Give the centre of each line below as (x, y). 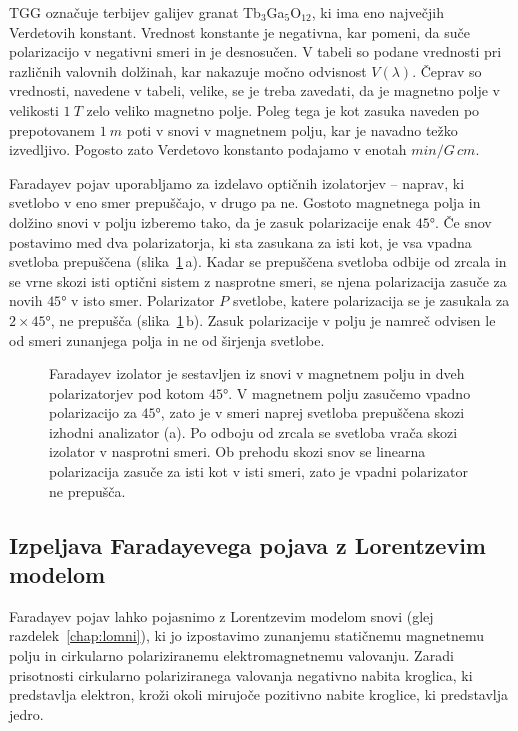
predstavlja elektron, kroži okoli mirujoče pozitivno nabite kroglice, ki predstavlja (258, 694)
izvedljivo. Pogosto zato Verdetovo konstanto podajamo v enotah (208, 149)
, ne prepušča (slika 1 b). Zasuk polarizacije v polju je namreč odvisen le (273, 319)
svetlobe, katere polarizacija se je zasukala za (371, 300)
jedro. (26, 713)
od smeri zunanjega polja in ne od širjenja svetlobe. (167, 339)
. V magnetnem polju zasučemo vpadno (349, 392)
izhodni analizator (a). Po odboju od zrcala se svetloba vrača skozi (253, 431)
